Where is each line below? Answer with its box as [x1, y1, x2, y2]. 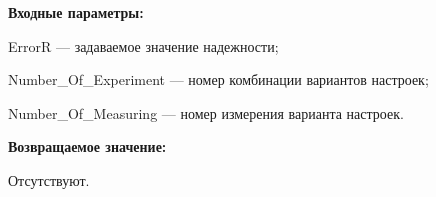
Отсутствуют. [8, 169, 90, 190]
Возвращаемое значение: [8, 136, 167, 157]
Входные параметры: [8, 2, 144, 22]
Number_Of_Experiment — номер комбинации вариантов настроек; [8, 69, 429, 90]
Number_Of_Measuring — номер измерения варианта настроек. [8, 102, 404, 123]
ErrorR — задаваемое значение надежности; [8, 35, 279, 56]
